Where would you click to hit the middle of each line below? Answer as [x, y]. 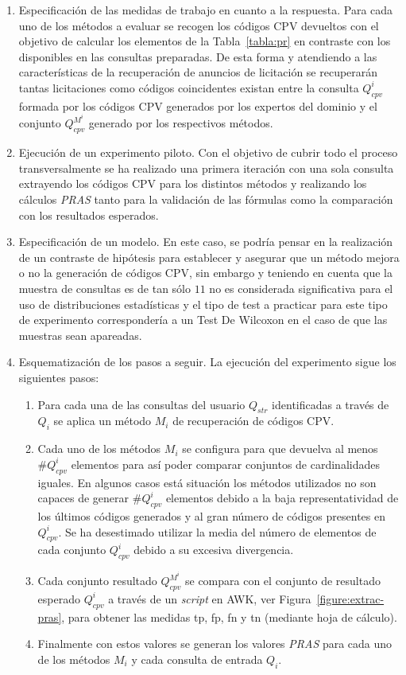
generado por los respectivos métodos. [181, 123]
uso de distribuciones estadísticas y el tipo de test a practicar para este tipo [203, 304]
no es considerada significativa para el [301, 288]
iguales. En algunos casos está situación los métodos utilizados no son [207, 482]
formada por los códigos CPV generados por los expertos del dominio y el [198, 105]
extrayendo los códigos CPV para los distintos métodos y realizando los [193, 183]
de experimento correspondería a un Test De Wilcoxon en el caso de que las [203, 320]
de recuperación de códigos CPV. [253, 421]
